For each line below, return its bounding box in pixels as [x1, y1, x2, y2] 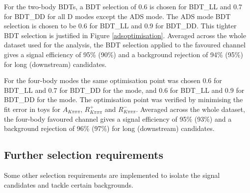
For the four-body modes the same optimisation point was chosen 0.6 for [4, 75, 222, 86]
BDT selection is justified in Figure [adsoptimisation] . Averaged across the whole [4, 30, 246, 40]
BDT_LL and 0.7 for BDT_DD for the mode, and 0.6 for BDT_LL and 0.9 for [4, 85, 245, 95]
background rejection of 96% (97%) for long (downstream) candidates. [4, 123, 215, 133]
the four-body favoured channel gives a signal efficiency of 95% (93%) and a [4, 113, 232, 124]
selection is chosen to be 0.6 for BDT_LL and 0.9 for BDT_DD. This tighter [4, 21, 237, 31]
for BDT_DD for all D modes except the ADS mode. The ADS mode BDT [4, 11, 231, 21]
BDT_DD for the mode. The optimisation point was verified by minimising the [4, 94, 243, 105]
